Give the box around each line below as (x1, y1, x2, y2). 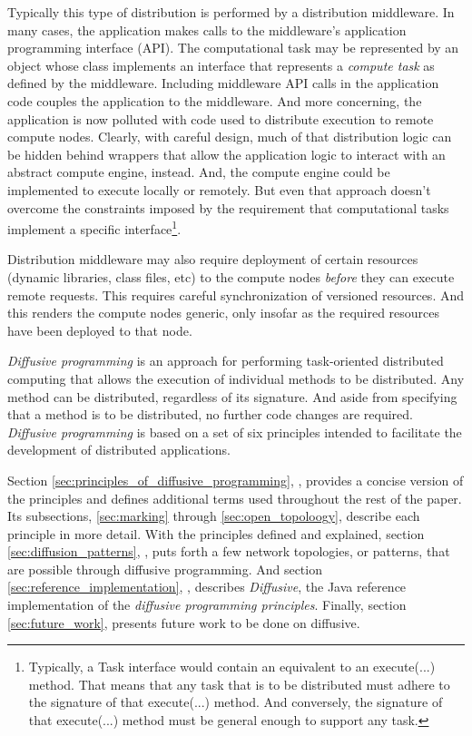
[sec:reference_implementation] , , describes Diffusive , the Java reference (7, 577, 407, 596)
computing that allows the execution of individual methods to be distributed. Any (7, 368, 465, 388)
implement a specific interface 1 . (7, 217, 182, 238)
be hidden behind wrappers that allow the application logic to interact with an (7, 144, 446, 163)
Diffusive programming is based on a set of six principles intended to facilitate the (7, 422, 462, 441)
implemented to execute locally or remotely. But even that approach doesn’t (7, 180, 431, 199)
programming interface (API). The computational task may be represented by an (7, 38, 459, 57)
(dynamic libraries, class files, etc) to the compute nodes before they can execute (7, 267, 455, 286)
